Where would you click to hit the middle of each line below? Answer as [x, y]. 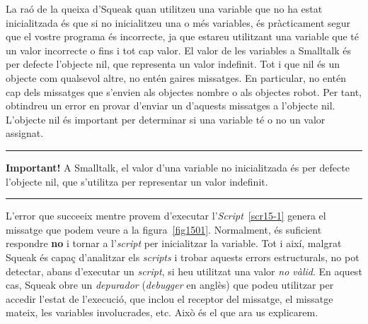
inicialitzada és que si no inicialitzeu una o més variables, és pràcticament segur [178, 22]
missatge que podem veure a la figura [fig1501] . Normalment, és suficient [164, 229]
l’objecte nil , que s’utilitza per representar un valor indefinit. [137, 181]
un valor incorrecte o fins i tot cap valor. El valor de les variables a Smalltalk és [178, 50]
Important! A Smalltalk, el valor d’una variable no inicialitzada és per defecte [178, 167]
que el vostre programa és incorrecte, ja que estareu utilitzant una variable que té [183, 36]
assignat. [25, 133]
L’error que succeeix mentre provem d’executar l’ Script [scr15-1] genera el [166, 216]
